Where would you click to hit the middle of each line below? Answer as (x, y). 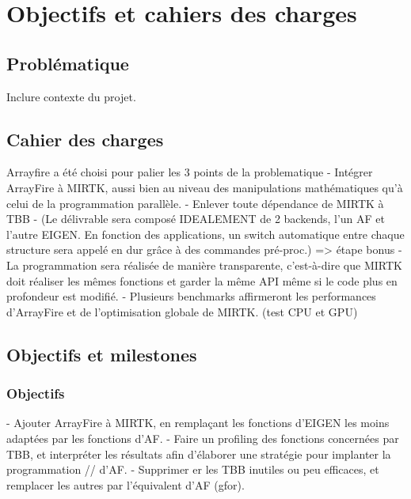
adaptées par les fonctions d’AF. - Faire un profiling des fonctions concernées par (203, 438)
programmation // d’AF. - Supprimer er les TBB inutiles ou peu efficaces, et (193, 469)
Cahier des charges (85, 139)
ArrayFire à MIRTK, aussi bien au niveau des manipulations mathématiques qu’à (205, 187)
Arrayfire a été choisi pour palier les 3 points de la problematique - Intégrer (190, 172)
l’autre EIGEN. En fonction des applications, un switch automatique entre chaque (205, 234)
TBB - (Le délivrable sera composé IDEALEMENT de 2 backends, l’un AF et (196, 219)
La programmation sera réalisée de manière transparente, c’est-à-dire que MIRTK (204, 265)
